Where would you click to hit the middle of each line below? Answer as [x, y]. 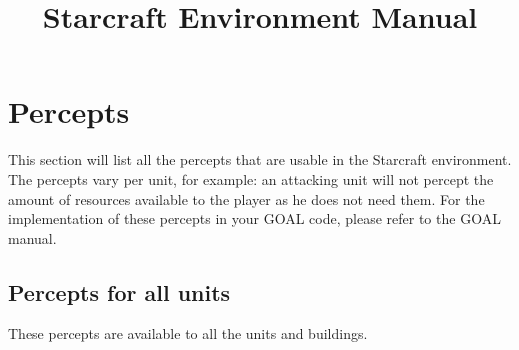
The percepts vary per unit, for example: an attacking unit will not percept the [251, 178]
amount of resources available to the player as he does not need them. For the [246, 198]
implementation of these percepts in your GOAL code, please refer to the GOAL [254, 218]
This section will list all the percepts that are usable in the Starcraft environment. [260, 159]
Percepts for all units [119, 291]
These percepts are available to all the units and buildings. [188, 333]
